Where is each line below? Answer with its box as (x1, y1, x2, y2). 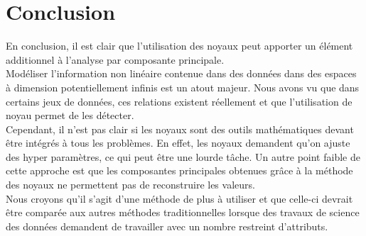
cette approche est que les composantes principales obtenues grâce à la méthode (6, 163, 353, 178)
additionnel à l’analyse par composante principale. (6, 52, 225, 67)
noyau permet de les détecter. (6, 108, 134, 123)
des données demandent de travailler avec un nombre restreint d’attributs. (6, 218, 328, 233)
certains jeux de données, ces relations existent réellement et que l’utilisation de (6, 94, 352, 108)
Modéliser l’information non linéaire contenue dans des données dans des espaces (6, 66, 357, 81)
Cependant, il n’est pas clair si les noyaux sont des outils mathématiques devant (6, 121, 354, 136)
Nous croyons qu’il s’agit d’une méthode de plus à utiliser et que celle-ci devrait (6, 191, 353, 206)
